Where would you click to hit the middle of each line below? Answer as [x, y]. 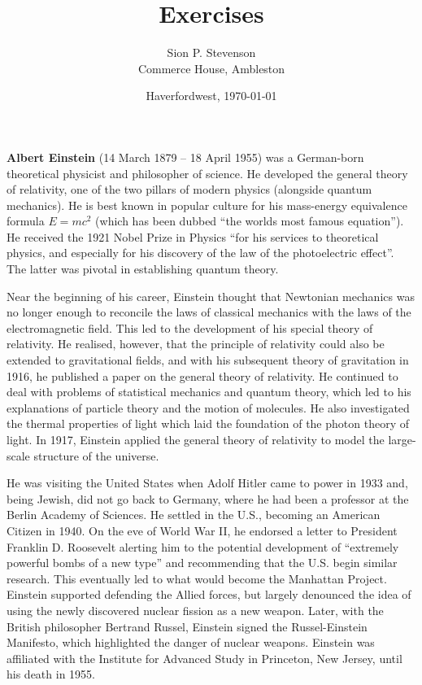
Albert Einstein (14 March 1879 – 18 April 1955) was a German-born [185, 157]
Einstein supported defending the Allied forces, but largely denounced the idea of [209, 594]
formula [26, 221]
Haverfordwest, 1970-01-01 [211, 96]
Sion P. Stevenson [211, 52]
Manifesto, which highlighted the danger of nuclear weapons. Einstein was [191, 642]
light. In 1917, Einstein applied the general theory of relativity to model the [196, 439]
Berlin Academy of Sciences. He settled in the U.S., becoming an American [194, 515]
